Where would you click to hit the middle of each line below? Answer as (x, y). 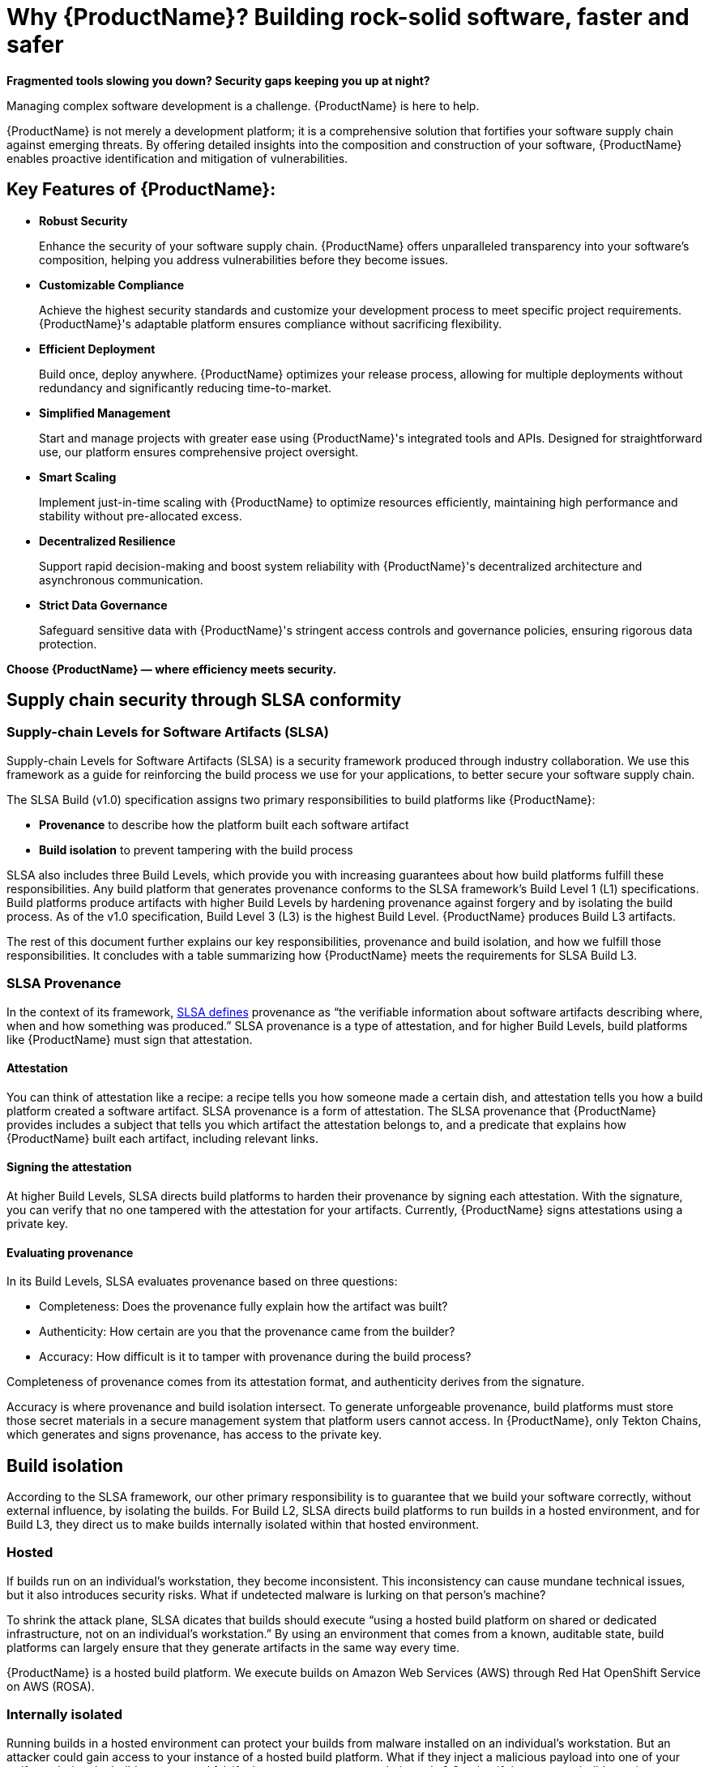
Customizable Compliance (112, 285)
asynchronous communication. (121, 580)
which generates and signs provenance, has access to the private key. (194, 1435)
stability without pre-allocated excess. (141, 516)
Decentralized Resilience (107, 541)
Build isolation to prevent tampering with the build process (196, 849)
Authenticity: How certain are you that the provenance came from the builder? (247, 1332)
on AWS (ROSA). (51, 1686)
